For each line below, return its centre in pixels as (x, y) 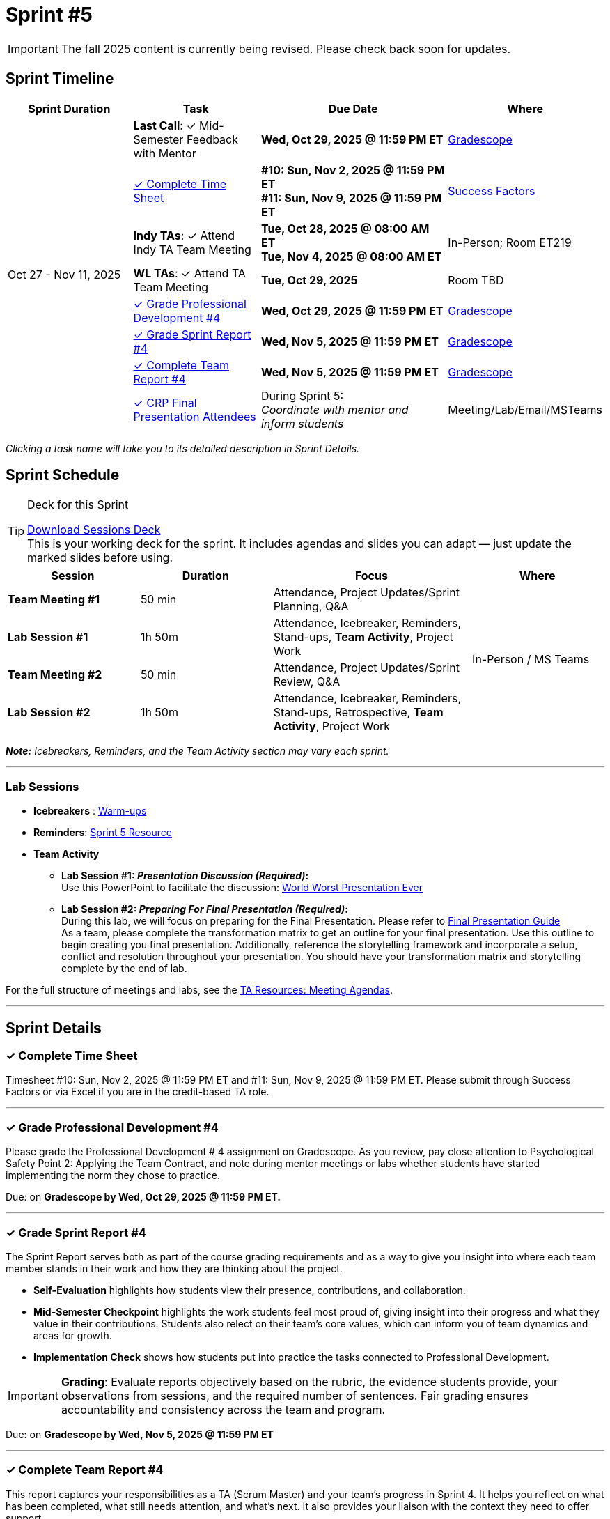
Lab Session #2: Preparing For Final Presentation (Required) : (205, 909)
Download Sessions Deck (94, 530)
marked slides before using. (100, 558)
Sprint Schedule (63, 475)
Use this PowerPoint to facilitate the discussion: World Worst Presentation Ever (242, 888)
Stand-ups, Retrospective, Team (358, 712)
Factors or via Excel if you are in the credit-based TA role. (138, 1092)
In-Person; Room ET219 (510, 242)
